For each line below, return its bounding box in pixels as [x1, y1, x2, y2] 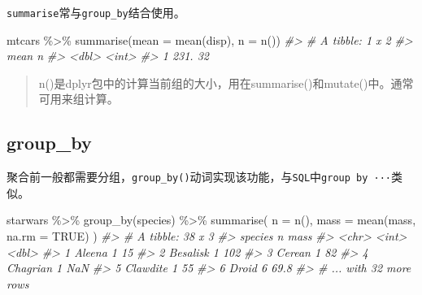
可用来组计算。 [38, 90, 119, 107]
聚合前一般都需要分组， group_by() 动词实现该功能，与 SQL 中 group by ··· [7, 168, 391, 185]
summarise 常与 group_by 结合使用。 [7, 4, 185, 20]
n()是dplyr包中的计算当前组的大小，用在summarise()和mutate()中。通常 [38, 74, 414, 91]
